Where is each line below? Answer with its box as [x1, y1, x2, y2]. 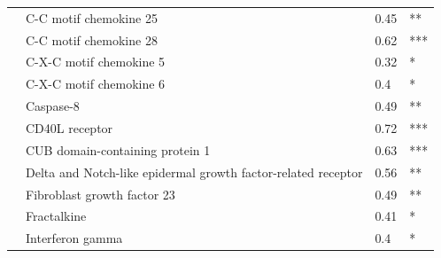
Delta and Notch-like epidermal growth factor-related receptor [26, 162, 363, 181]
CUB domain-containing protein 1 [26, 140, 211, 159]
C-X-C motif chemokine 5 [26, 52, 166, 71]
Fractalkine [26, 207, 87, 225]
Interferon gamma [26, 229, 123, 247]
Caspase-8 [26, 97, 80, 115]
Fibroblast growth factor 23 [26, 184, 175, 203]
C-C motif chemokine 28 [26, 30, 158, 49]
